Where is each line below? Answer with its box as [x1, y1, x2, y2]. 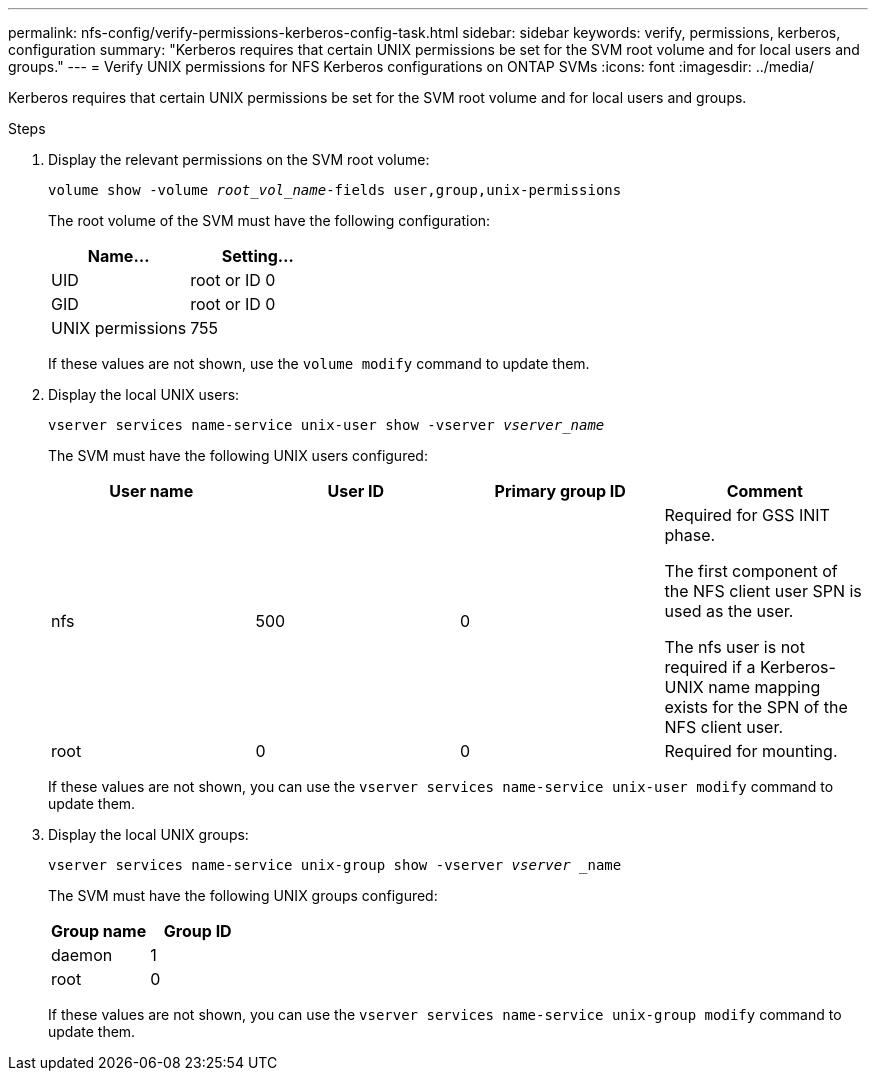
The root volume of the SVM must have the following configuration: [48, 212, 491, 229]
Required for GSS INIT [664, 505, 830, 525]
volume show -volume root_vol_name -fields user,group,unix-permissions [48, 182, 622, 198]
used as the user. [664, 601, 794, 621]
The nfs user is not [664, 637, 805, 657]
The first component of [664, 561, 838, 581]
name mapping [708, 677, 821, 697]
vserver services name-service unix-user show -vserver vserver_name [48, 417, 605, 433]
